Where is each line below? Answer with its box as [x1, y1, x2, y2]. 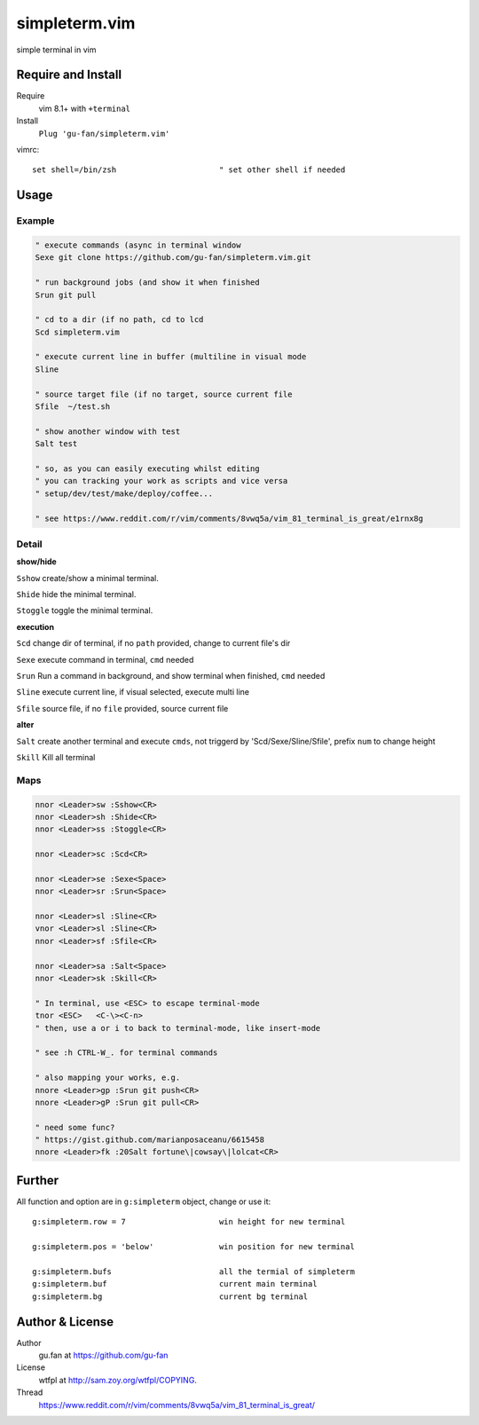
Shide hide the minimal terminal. [16, 589, 137, 600]
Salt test [35, 439, 78, 449]
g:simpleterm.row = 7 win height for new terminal [32, 1216, 346, 1227]
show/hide [16, 556, 57, 567]
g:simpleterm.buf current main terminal [32, 1279, 318, 1289]
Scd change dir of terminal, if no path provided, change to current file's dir [16, 638, 291, 649]
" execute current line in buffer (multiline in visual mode [35, 351, 307, 362]
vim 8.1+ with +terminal [38, 103, 131, 114]
